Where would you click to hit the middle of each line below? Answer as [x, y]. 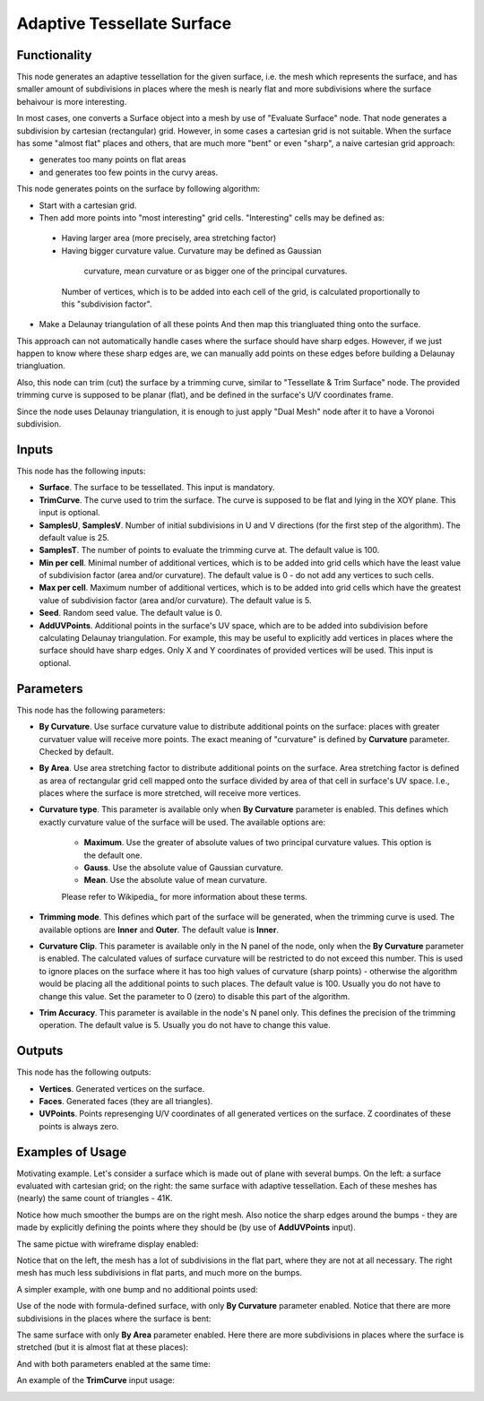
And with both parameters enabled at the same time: [113, 1363]
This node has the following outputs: [84, 1072]
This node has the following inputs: [81, 471]
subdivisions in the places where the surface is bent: [114, 1319]
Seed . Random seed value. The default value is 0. [131, 613]
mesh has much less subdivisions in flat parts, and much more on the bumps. [160, 1273]
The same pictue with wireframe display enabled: [108, 1244]
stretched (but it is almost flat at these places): [102, 1347]
